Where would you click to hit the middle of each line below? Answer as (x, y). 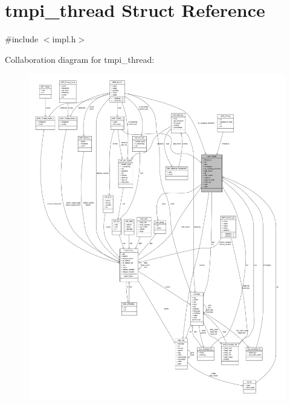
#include (22, 39)
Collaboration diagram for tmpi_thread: (80, 59)
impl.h (64, 39)
